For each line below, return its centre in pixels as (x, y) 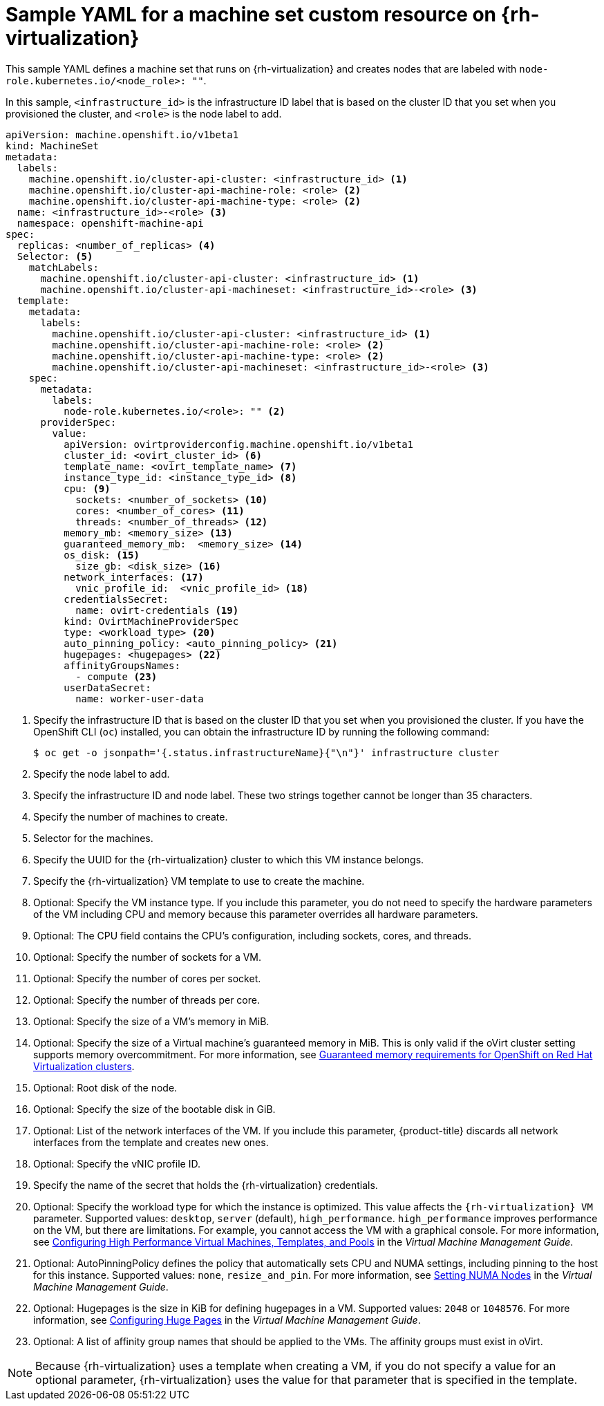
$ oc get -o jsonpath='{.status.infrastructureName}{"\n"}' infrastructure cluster (266, 752)
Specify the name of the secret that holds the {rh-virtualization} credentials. (206, 1185)
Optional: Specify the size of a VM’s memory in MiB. (151, 1021)
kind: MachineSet (52, 146)
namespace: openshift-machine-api (110, 223)
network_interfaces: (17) (134, 577)
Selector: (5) (55, 256)
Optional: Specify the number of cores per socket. (147, 978)
